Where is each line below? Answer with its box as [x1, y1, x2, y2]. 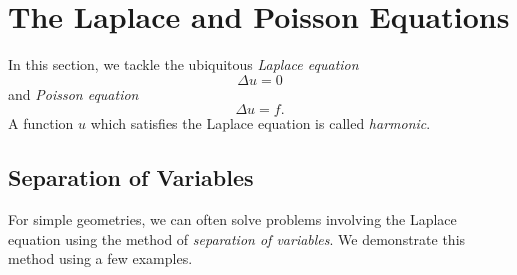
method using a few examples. [8, 248, 193, 269]
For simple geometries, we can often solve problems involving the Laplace [8, 209, 457, 230]
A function [8, 113, 74, 134]
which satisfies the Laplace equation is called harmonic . [90, 113, 431, 134]
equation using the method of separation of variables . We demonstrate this [8, 228, 466, 249]
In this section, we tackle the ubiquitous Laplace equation [8, 54, 359, 75]
